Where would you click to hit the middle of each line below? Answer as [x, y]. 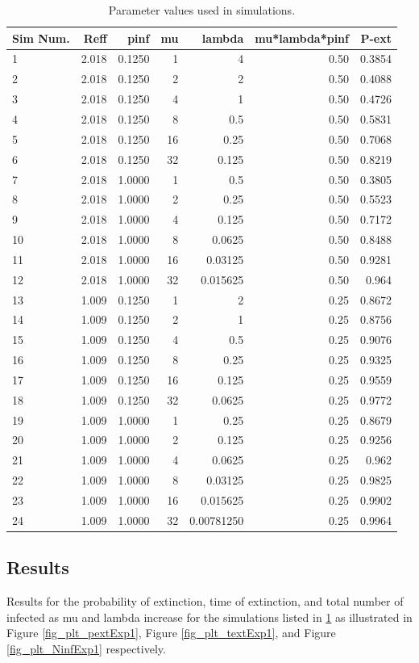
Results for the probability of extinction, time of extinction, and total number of [205, 601]
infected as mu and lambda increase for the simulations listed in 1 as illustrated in [209, 617]
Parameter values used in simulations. [202, 10]
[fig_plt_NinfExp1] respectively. [86, 648]
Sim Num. [41, 38]
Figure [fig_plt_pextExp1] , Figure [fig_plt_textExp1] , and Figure [171, 633]
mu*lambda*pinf [302, 38]
